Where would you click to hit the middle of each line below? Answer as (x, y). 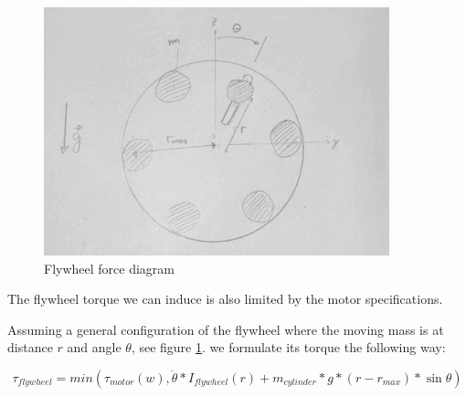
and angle (94, 347)
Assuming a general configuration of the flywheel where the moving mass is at (226, 329)
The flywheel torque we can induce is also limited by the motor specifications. (225, 299)
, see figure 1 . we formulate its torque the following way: (288, 347)
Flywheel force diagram (109, 268)
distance (30, 347)
